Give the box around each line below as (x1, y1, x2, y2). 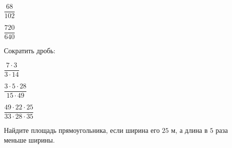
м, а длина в (171, 125, 208, 135)
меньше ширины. (4, 134, 55, 145)
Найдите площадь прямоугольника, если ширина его (4, 125, 160, 135)
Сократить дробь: (4, 45, 56, 56)
